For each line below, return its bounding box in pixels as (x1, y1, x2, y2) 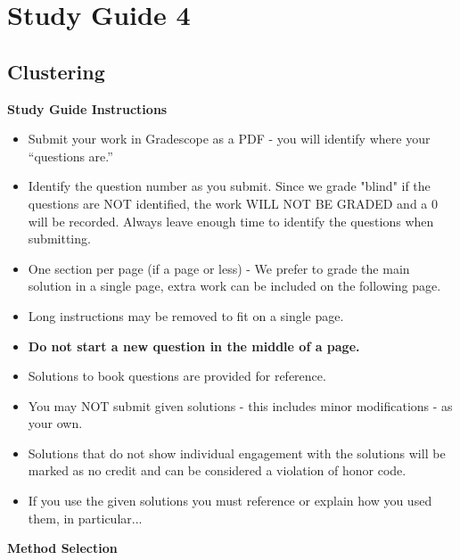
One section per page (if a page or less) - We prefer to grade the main (28, 259, 410, 277)
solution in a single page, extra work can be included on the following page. (28, 276, 441, 295)
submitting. (28, 229, 91, 248)
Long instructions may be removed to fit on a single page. (28, 306, 344, 325)
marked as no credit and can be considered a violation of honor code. (28, 461, 407, 480)
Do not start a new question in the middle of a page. (28, 336, 360, 355)
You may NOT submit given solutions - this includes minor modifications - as (28, 396, 453, 415)
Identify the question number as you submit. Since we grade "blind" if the (28, 177, 431, 195)
